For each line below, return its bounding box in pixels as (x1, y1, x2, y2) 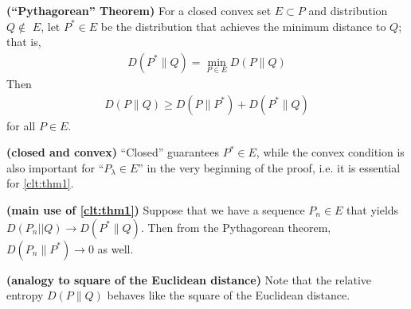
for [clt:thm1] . (6, 175, 74, 191)
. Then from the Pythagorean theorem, (140, 218, 331, 235)
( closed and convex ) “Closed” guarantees (6, 144, 220, 160)
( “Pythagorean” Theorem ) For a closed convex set (6, 2, 272, 18)
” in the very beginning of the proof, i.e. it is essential (138, 159, 401, 176)
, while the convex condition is (256, 144, 405, 160)
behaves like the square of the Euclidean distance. (107, 287, 350, 303)
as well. (97, 240, 134, 257)
